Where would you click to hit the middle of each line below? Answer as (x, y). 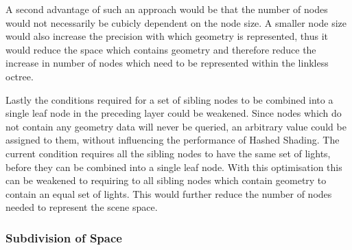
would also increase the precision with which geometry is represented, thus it (167, 36)
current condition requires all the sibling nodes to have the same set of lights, (168, 153)
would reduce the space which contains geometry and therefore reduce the (161, 49)
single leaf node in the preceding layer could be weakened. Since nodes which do (174, 113)
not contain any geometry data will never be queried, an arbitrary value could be (176, 126)
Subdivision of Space (64, 237)
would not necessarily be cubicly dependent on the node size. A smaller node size (176, 22)
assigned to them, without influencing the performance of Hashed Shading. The (173, 140)
